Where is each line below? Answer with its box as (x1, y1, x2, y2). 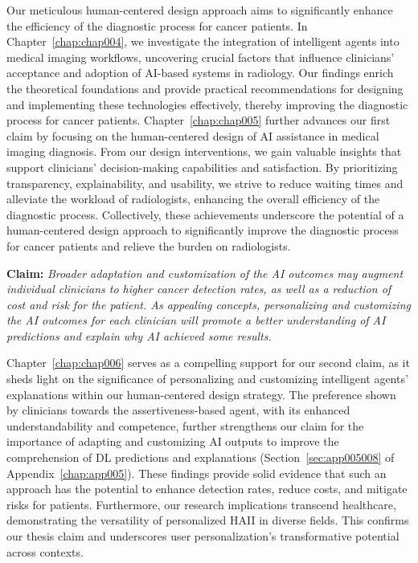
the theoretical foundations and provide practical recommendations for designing (6, 80, 404, 96)
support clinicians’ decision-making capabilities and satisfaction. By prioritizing (6, 158, 398, 175)
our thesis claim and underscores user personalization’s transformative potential (6, 528, 400, 544)
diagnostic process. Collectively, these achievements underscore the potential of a (6, 206, 404, 222)
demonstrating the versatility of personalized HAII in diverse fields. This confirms (6, 512, 409, 528)
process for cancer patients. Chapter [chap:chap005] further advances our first (6, 112, 391, 129)
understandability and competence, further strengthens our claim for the (6, 417, 364, 434)
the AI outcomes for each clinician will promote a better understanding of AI (6, 312, 386, 328)
